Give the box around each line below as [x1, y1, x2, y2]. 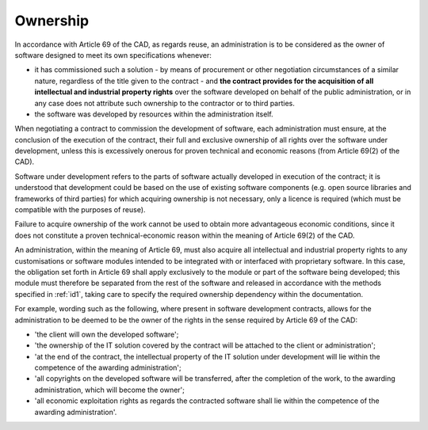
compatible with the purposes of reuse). [14, 205, 146, 215]
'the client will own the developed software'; [34, 329, 179, 339]
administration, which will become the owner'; [34, 385, 185, 394]
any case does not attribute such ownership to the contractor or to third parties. [34, 98, 295, 108]
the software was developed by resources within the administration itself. [34, 109, 273, 119]
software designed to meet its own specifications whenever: [14, 50, 212, 59]
